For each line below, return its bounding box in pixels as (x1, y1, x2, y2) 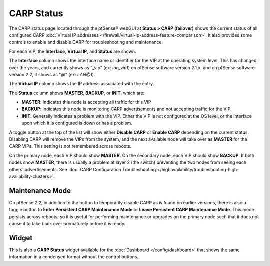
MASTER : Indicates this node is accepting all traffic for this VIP (21, 99, 152, 105)
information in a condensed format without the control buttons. (9, 254, 139, 260)
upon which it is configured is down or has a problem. (21, 120, 132, 126)
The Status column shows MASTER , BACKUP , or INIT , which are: (9, 90, 145, 96)
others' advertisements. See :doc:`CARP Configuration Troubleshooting (9, 166, 156, 172)
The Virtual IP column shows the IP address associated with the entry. (9, 81, 154, 87)
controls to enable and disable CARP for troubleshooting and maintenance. (9, 39, 163, 45)
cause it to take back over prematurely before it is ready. (9, 221, 126, 227)
